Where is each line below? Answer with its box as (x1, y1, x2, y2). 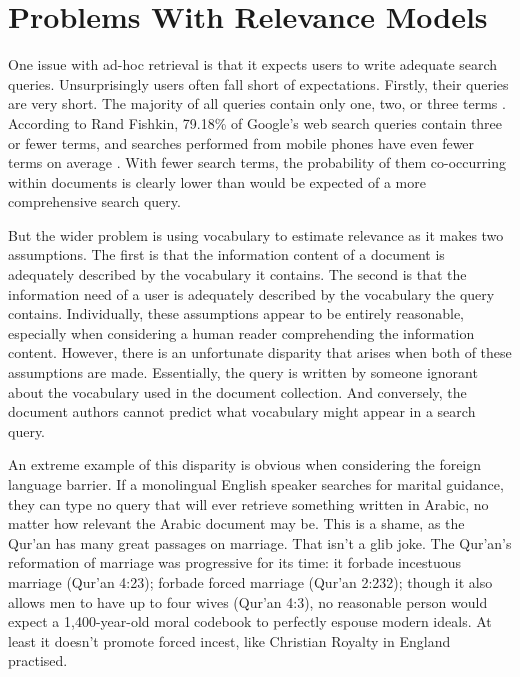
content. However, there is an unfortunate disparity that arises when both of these (8, 342, 512, 363)
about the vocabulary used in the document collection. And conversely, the (8, 381, 467, 402)
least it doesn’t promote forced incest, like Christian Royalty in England (8, 630, 451, 651)
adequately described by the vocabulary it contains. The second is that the (8, 264, 467, 285)
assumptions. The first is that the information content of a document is (8, 244, 445, 265)
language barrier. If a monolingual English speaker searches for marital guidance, (8, 474, 504, 494)
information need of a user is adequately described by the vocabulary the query (8, 283, 495, 304)
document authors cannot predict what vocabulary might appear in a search (8, 401, 476, 422)
